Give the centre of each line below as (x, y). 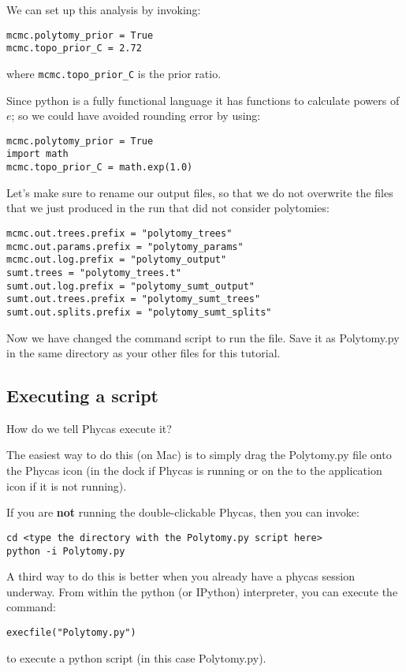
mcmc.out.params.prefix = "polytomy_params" (125, 246)
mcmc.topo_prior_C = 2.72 (74, 49)
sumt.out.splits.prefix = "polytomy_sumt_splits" (139, 312)
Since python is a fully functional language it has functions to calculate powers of (203, 100)
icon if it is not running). (67, 485)
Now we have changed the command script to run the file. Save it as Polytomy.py (203, 337)
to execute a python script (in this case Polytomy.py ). (136, 657)
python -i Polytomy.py (66, 551)
